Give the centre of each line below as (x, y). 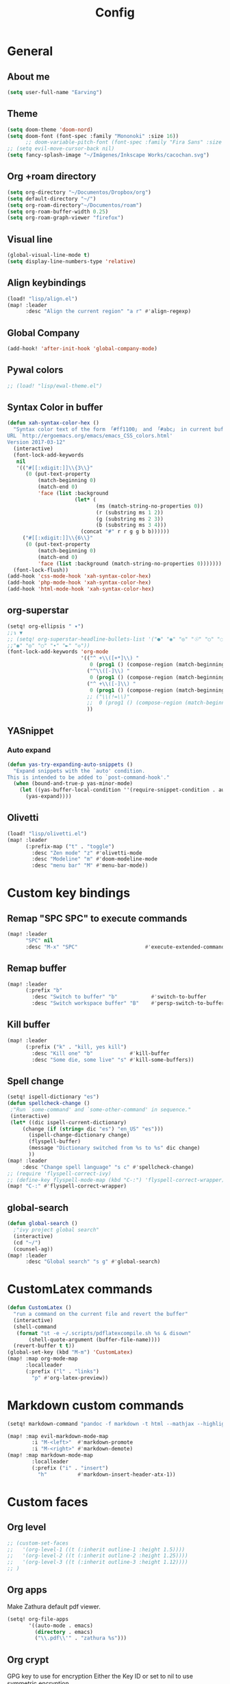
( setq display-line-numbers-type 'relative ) (72, 261)
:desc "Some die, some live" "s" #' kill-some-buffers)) (113, 1060)
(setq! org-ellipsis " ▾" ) (46, 626)
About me (28, 77)
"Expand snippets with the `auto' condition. (79, 771)
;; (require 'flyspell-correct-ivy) (59, 1173)
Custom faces (48, 1502)
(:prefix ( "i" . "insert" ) (70, 1468)
